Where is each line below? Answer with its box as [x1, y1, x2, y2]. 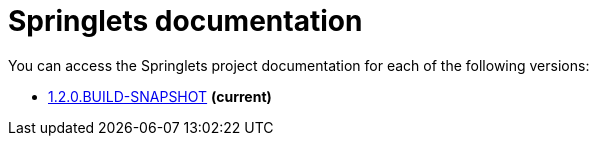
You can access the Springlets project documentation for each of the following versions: [8, 56, 590, 74]
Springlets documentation [8, 4, 363, 38]
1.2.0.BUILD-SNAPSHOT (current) [48, 87, 272, 105]
